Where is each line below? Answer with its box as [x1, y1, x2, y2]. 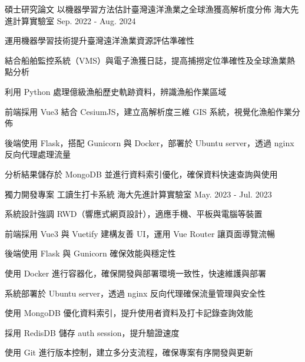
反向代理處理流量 [5, 148, 71, 160]
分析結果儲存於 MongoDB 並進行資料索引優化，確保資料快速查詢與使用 [5, 167, 278, 180]
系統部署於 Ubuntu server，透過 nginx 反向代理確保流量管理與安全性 [5, 287, 266, 299]
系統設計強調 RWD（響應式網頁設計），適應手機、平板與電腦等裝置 [5, 208, 263, 220]
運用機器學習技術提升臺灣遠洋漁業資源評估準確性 [5, 34, 194, 47]
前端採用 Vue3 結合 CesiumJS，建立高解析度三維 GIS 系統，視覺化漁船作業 [5, 105, 292, 117]
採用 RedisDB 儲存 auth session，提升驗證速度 [5, 326, 180, 338]
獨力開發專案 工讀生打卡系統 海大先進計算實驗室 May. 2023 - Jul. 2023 [5, 187, 272, 200]
